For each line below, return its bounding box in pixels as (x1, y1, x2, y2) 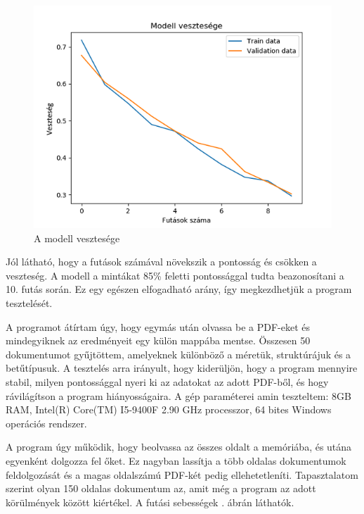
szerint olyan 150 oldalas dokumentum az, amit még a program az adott (6, 481, 316, 496)
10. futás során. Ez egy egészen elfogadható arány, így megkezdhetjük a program (6, 282, 352, 296)
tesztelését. (6, 296, 53, 311)
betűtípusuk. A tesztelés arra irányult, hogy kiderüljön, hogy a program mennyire (6, 361, 358, 375)
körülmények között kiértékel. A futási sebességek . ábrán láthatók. (6, 494, 294, 509)
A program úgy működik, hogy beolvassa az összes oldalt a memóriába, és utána (6, 439, 352, 454)
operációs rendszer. (6, 415, 87, 430)
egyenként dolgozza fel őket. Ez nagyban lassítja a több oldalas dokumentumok (6, 453, 346, 468)
